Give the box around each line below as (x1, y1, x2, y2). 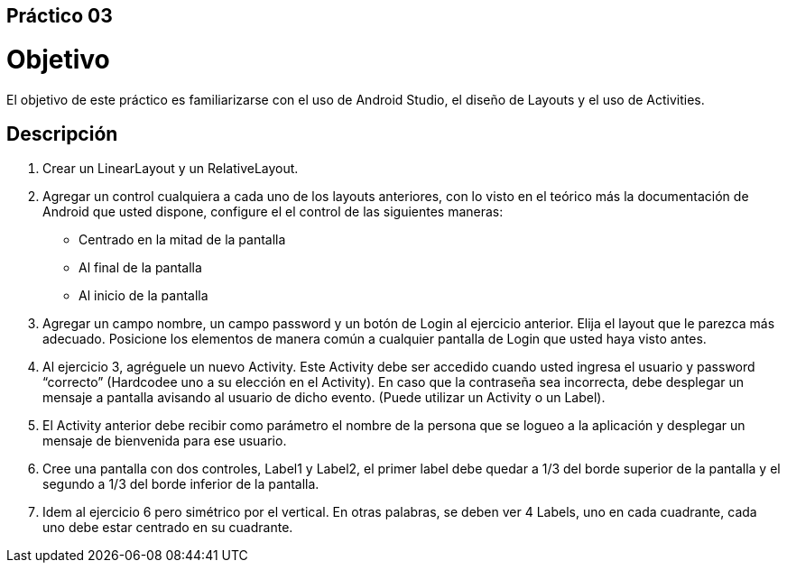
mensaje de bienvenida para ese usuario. (42, 433, 287, 449)
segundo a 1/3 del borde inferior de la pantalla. (42, 476, 319, 492)
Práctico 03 (6, 5, 113, 27)
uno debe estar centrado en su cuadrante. (42, 519, 293, 536)
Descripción (6, 122, 118, 145)
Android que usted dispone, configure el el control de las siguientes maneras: (42, 204, 504, 220)
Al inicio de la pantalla (79, 288, 208, 304)
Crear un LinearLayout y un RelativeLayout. (42, 161, 299, 177)
